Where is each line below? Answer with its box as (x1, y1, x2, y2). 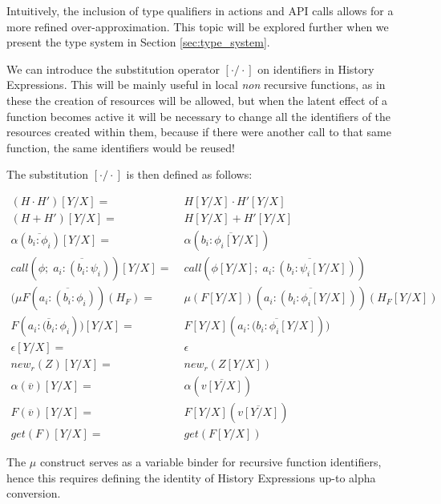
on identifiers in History (257, 60, 374, 77)
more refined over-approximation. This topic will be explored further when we (6, 18, 389, 34)
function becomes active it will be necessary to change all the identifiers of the (6, 107, 391, 124)
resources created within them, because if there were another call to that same (6, 123, 391, 140)
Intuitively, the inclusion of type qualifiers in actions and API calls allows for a (6, 2, 394, 18)
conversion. (6, 485, 61, 502)
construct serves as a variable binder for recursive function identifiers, (39, 454, 382, 470)
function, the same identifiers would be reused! (6, 139, 235, 155)
